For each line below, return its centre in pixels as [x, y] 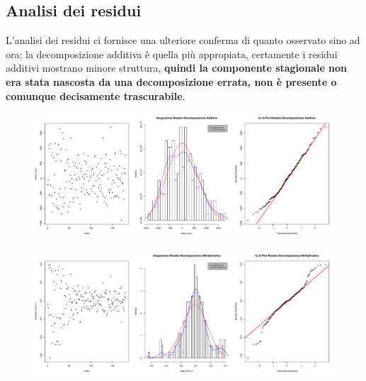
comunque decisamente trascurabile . [96, 95]
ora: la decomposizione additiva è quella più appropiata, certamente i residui [172, 54]
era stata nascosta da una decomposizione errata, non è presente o [171, 81]
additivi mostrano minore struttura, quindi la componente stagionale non [177, 68]
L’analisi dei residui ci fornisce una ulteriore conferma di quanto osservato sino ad [183, 40]
